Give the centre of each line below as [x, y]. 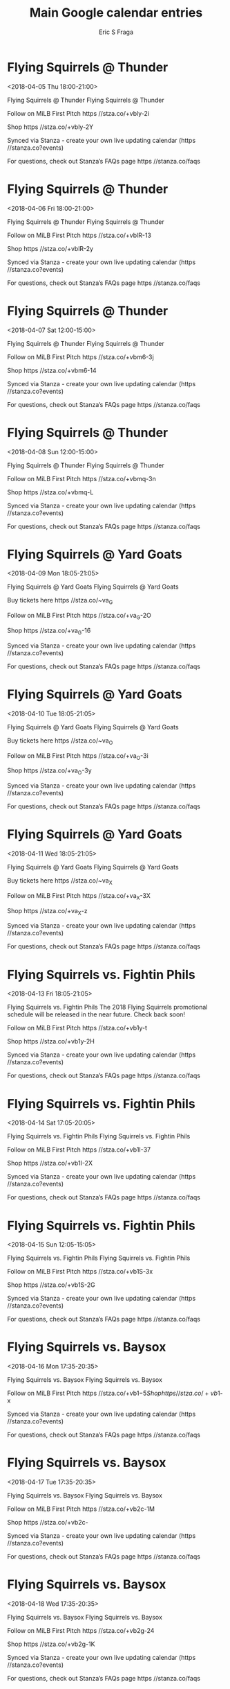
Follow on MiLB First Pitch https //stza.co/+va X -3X [79, 896]
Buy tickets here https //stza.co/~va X [60, 881]
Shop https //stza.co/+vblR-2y [50, 248]
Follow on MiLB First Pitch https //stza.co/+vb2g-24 [81, 1631]
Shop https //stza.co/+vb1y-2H [51, 1041]
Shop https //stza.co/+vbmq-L [50, 492]
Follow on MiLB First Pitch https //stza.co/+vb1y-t [77, 1028]
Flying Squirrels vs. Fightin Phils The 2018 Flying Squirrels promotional [107, 1007]
